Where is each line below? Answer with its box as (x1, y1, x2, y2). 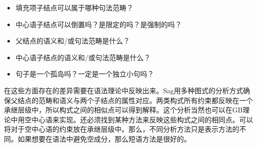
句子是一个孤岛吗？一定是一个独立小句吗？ (15, 69, 154, 79)
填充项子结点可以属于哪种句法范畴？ (15, 2, 133, 12)
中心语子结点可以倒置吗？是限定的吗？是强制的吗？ (15, 19, 182, 29)
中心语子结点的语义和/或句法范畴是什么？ (15, 52, 151, 62)
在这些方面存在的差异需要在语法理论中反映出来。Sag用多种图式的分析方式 (4, 85, 243, 95)
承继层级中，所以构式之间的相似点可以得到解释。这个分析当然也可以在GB (4, 105, 243, 115)
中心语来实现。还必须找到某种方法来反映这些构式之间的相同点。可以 (31, 114, 253, 124)
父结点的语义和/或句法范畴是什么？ (15, 36, 130, 46)
